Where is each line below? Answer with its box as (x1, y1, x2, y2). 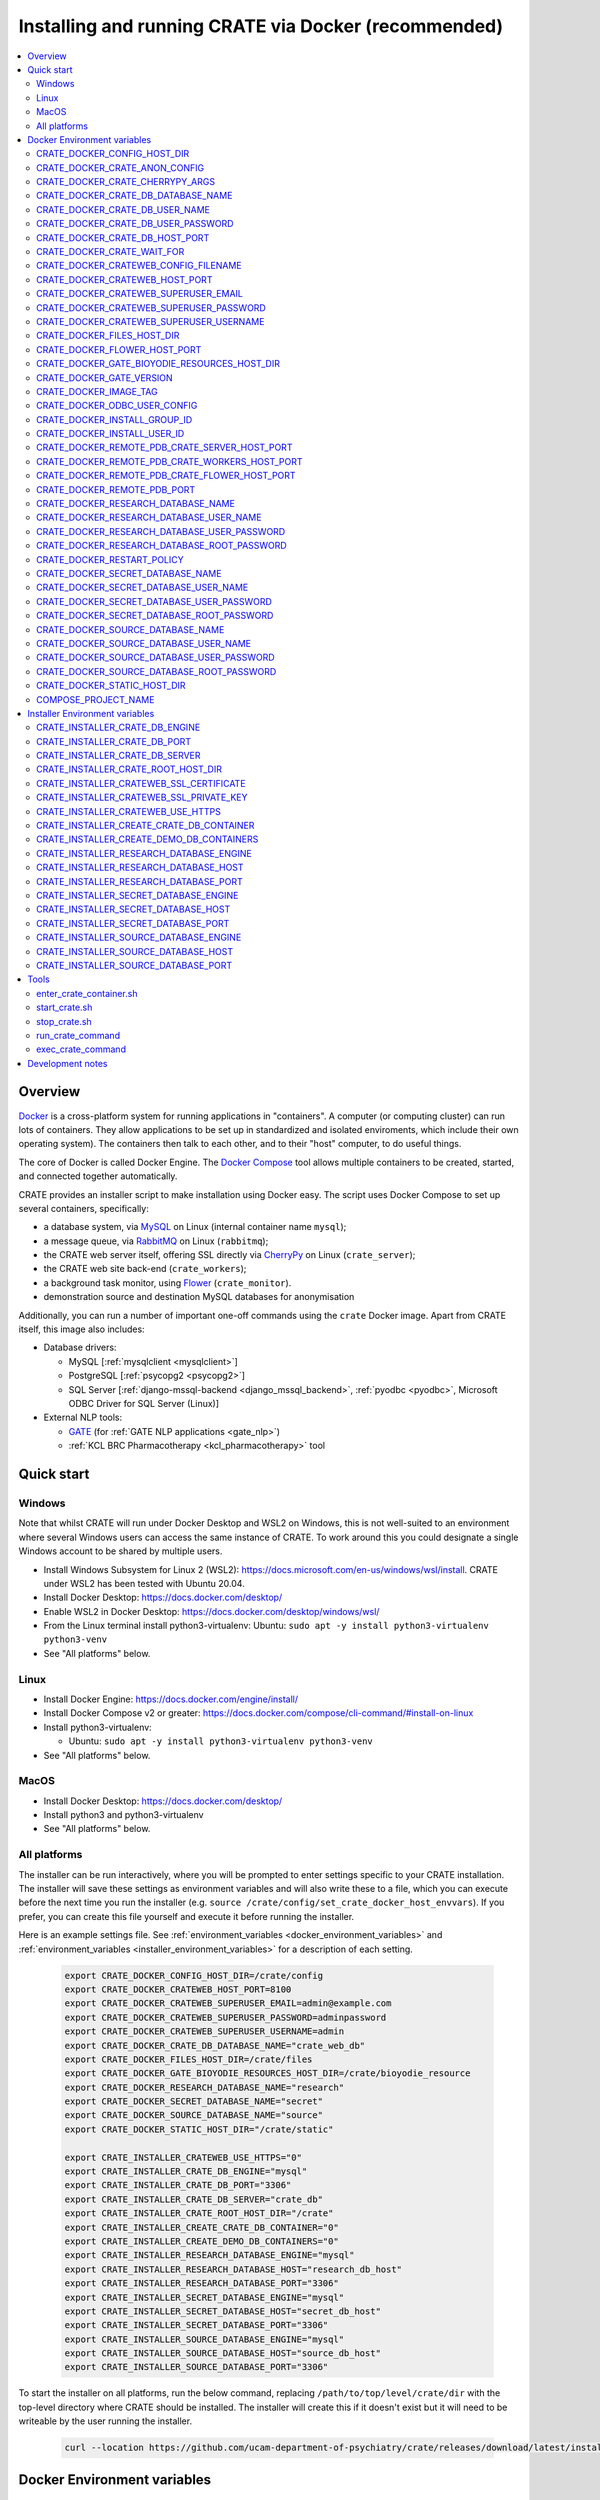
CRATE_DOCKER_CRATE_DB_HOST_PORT (36, 231, 210, 244)
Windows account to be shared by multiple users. (18, 1545, 223, 1557)
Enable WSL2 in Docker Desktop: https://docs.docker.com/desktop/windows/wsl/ (43, 1605, 380, 1617)
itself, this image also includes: (18, 1323, 145, 1335)
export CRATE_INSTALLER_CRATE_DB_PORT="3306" (64, 2180, 292, 2191)
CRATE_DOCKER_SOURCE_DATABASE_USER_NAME (36, 637, 252, 649)
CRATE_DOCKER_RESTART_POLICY (36, 553, 184, 565)
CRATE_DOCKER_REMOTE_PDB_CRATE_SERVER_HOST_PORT (36, 441, 293, 454)
